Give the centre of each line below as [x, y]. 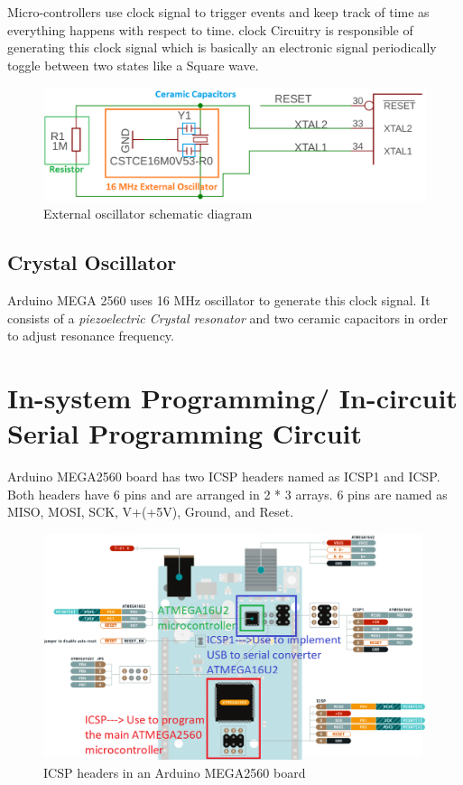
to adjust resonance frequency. [91, 336]
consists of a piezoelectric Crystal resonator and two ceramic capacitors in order [228, 318]
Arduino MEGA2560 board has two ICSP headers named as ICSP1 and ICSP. [224, 477]
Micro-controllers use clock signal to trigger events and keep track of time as [218, 12]
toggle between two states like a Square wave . [133, 65]
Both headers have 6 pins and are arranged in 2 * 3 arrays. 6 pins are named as [227, 494]
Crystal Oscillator [92, 262]
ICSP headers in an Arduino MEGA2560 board [175, 773]
